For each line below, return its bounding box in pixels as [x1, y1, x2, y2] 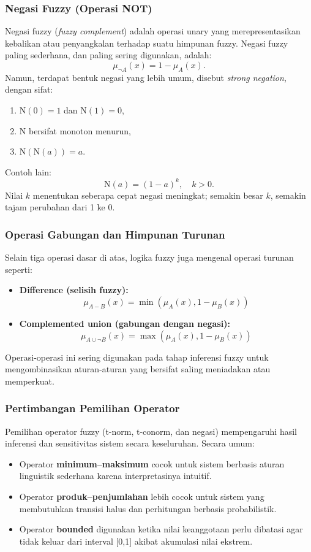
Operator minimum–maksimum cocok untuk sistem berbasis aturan [19, 457, 285, 470]
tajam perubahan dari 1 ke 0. [5, 201, 115, 213]
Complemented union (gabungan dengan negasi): [19, 317, 230, 330]
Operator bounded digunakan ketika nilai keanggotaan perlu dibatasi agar [19, 523, 303, 535]
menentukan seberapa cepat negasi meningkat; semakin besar [32, 188, 263, 201]
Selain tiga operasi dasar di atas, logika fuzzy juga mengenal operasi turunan [5, 251, 294, 264]
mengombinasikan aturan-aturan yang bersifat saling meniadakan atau [5, 362, 271, 375]
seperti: [5, 263, 32, 275]
